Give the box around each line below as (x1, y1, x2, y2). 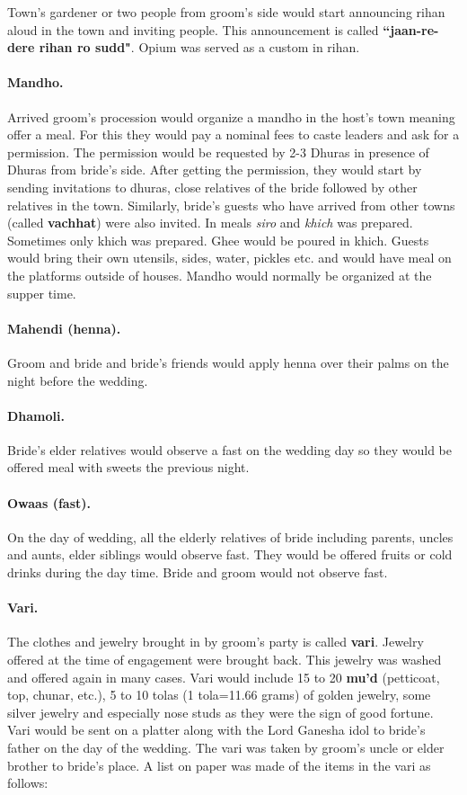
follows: (7, 773, 48, 792)
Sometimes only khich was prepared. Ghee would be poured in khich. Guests (7, 230, 429, 249)
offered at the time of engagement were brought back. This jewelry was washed (7, 650, 442, 669)
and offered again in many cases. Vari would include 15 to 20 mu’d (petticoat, (7, 667, 440, 686)
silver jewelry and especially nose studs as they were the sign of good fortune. (7, 702, 434, 721)
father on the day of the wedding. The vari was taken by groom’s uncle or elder (7, 738, 445, 757)
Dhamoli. (7, 406, 65, 424)
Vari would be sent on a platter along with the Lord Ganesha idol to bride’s (7, 720, 426, 739)
